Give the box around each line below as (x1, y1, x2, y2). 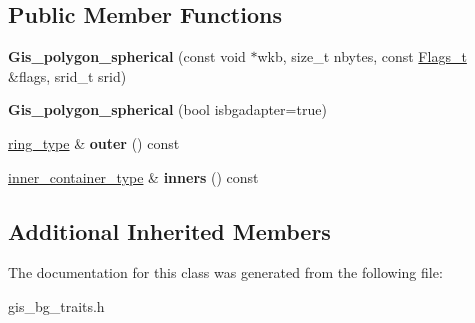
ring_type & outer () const (8, 132, 180, 153)
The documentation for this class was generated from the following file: (8, 262, 443, 283)
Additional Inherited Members (8, 215, 331, 246)
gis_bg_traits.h (8, 295, 105, 316)
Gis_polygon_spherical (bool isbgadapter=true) (8, 99, 327, 120)
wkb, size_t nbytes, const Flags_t (257, 46, 467, 67)
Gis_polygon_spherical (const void (8, 46, 246, 67)
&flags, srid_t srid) (8, 65, 127, 86)
